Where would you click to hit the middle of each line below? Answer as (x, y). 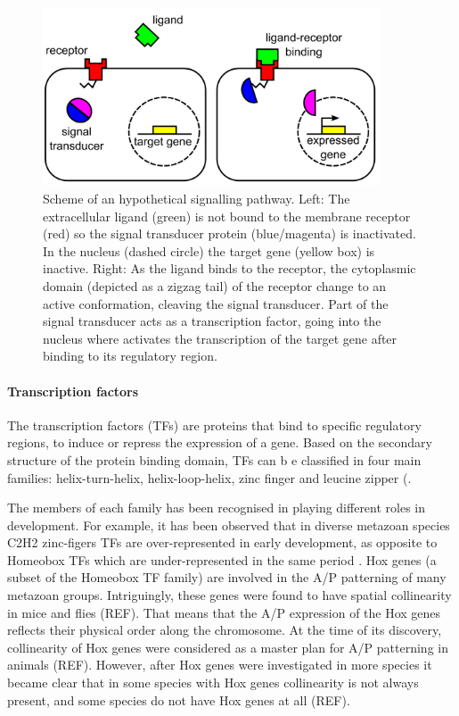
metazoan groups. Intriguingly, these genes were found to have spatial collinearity (229, 595)
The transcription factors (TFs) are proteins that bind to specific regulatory (214, 425)
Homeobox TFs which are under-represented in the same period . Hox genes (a (222, 559)
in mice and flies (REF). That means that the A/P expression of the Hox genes (224, 612)
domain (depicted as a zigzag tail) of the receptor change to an (215, 285)
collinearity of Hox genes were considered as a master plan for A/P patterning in (228, 647)
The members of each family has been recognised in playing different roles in (217, 508)
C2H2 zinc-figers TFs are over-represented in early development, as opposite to (222, 542)
